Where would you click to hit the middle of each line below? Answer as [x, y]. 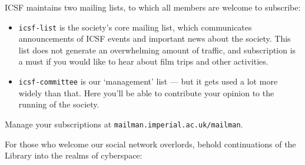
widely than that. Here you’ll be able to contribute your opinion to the [146, 92]
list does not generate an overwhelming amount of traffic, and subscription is [157, 50]
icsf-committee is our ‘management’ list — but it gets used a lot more [148, 81]
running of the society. [59, 104]
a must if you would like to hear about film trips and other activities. [143, 61]
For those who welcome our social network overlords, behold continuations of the [150, 144]
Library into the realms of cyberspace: [74, 155]
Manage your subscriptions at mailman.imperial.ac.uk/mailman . [124, 124]
